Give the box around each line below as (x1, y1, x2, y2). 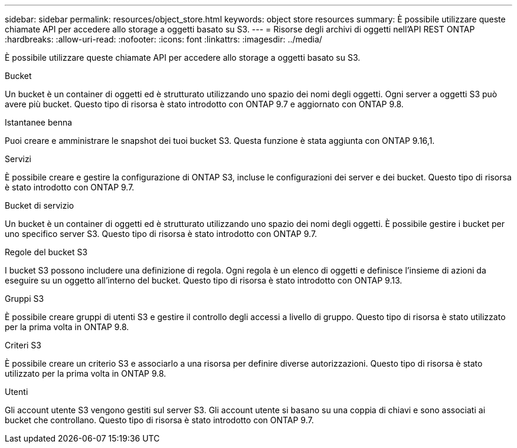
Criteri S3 (5, 340, 41, 350)
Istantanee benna (5, 117, 73, 127)
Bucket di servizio (5, 200, 74, 210)
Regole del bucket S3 (5, 247, 88, 257)
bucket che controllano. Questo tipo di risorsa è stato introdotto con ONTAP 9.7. (5, 415, 314, 425)
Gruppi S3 (5, 294, 44, 304)
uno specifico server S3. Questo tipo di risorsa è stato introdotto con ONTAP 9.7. (5, 229, 318, 239)
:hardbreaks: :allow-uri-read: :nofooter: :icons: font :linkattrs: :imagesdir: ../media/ (5, 34, 322, 44)
